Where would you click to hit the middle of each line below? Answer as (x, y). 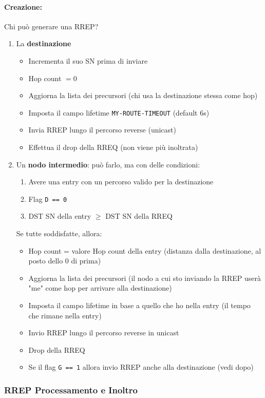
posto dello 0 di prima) (65, 261)
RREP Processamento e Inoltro (71, 390)
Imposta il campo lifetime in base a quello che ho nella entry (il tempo (139, 305)
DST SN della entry (60, 216)
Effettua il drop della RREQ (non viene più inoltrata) (113, 147)
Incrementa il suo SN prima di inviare (88, 60)
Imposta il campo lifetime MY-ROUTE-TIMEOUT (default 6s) (119, 112)
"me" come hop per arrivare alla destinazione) (100, 288)
